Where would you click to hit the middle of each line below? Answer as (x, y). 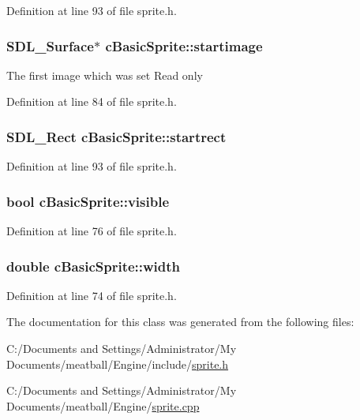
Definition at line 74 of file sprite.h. (92, 295)
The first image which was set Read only (105, 75)
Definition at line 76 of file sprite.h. (92, 231)
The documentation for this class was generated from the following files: (180, 322)
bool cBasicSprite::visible (88, 201)
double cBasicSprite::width (94, 266)
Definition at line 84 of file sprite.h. (92, 101)
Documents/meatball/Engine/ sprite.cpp (103, 405)
